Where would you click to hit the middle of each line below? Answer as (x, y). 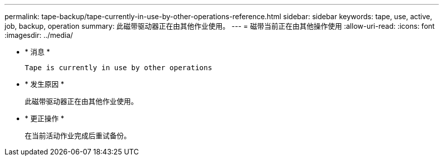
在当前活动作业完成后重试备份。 (78, 136)
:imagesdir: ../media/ (39, 35)
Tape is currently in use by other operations (118, 68)
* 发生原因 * (44, 84)
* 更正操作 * (44, 118)
